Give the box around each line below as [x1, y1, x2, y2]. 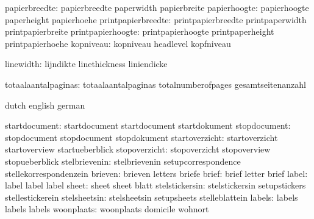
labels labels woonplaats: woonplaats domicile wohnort [5, 203, 209, 215]
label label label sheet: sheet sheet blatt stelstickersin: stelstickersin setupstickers [5, 179, 306, 192]
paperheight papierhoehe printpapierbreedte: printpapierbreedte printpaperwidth [5, 13, 307, 26]
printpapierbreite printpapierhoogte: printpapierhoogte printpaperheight [5, 25, 274, 38]
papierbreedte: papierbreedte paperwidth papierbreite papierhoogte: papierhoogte [5, 1, 309, 13]
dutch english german [5, 98, 85, 111]
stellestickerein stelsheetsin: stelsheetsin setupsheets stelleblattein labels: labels [5, 190, 298, 203]
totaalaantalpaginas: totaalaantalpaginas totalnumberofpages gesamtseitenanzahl [5, 77, 306, 90]
